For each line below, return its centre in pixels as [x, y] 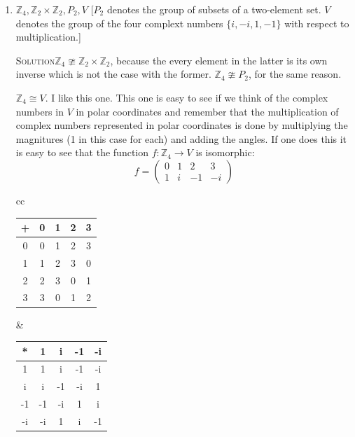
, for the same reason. [295, 74]
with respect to [317, 23]
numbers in [40, 111]
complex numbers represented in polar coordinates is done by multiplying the [182, 125]
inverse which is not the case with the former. [113, 74]
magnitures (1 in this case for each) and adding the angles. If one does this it [181, 138]
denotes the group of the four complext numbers [119, 23]
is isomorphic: [225, 152]
